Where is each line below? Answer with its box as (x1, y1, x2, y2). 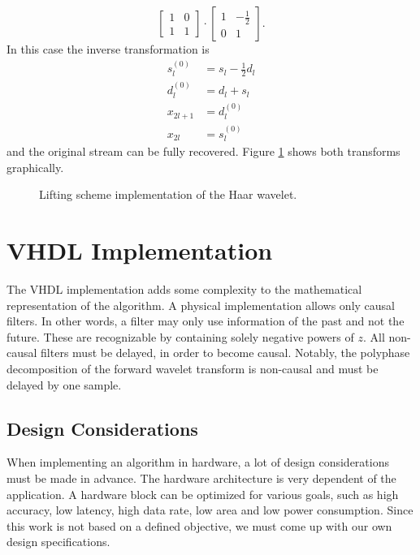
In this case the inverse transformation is (6, 41, 210, 57)
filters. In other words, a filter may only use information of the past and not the (6, 312, 405, 329)
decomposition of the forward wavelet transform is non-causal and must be (6, 359, 379, 376)
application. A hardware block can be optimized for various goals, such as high (6, 485, 399, 502)
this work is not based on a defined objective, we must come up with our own (6, 517, 392, 534)
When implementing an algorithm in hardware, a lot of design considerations (6, 454, 389, 471)
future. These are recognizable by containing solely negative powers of (6, 328, 354, 345)
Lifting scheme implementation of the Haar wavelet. (39, 186, 297, 203)
